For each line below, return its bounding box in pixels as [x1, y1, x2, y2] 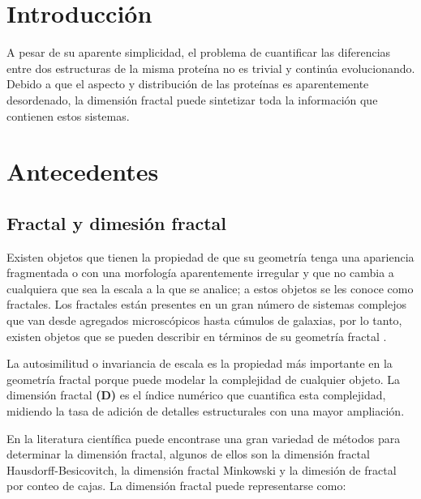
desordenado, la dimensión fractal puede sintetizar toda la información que [6, 91, 378, 108]
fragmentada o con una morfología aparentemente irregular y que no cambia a [6, 264, 394, 281]
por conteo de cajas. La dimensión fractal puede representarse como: [6, 477, 346, 494]
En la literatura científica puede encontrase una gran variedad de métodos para [6, 429, 401, 446]
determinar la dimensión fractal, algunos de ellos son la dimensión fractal [6, 446, 370, 463]
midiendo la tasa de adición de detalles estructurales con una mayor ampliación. [6, 403, 405, 420]
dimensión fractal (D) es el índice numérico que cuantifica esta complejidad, [6, 386, 386, 403]
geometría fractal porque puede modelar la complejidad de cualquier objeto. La [6, 370, 400, 387]
